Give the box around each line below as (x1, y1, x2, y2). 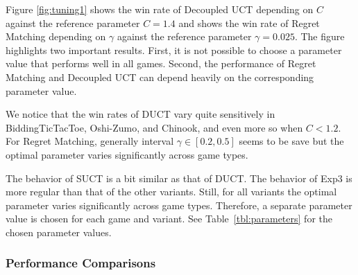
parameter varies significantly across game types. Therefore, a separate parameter (6, 197, 352, 212)
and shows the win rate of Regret (178, 15, 320, 30)
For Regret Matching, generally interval (6, 134, 174, 148)
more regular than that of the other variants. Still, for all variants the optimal (6, 184, 337, 199)
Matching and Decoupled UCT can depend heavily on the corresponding (6, 69, 314, 84)
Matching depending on (6, 29, 106, 44)
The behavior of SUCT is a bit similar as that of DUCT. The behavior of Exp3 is (6, 170, 352, 185)
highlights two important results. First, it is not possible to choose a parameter (6, 42, 342, 57)
